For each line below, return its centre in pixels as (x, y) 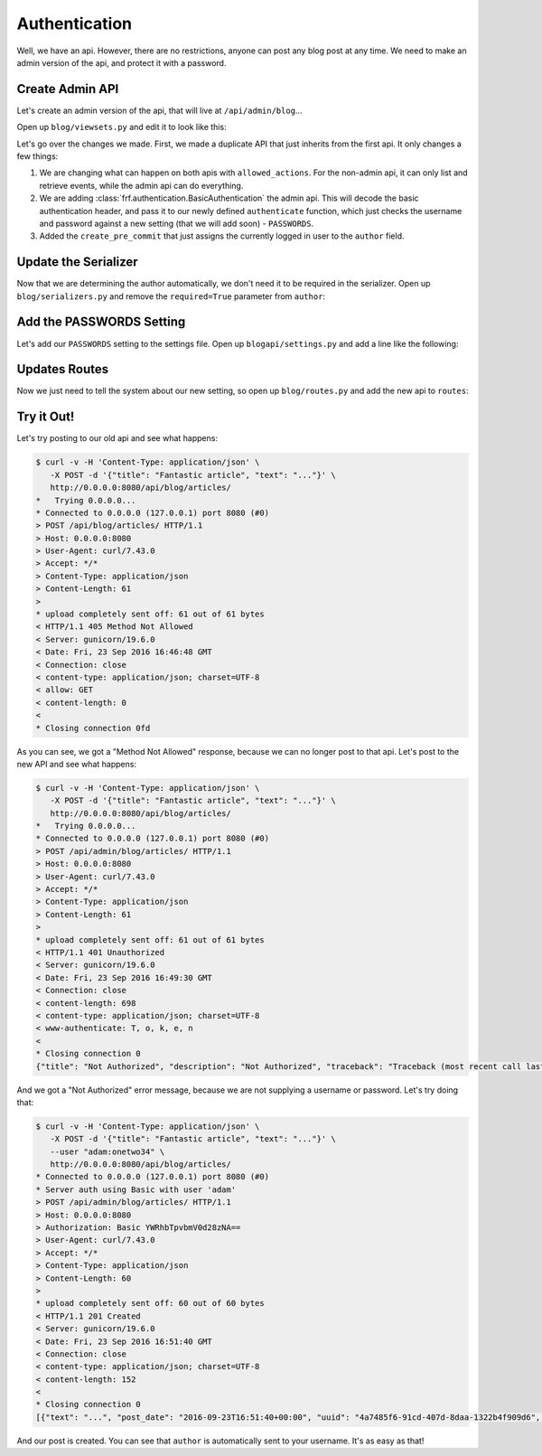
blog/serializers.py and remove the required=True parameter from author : (171, 296)
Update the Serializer (78, 262)
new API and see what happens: (77, 764)
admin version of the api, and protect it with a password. (121, 62)
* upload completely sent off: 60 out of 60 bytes (150, 1303)
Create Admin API (68, 89)
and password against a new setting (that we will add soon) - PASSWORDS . (177, 223)
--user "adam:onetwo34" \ (107, 1151)
